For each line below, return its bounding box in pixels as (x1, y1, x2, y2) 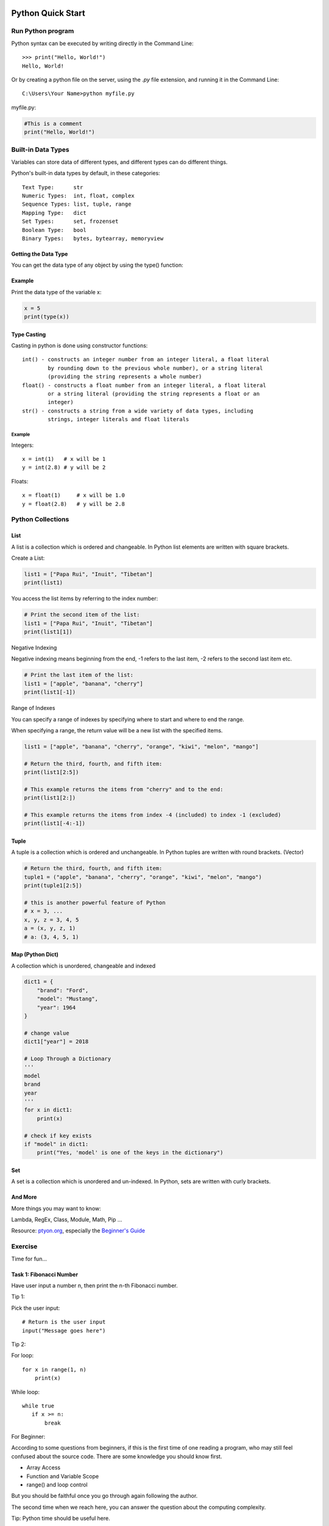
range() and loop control (26, 1481, 88, 1489)
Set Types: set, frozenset (22, 218, 119, 225)
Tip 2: (11, 1340, 26, 1348)
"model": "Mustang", (37, 996, 99, 1002)
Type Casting (11, 330, 46, 338)
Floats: (11, 477, 29, 485)
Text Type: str (22, 184, 83, 190)
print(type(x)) (24, 313, 69, 320)
